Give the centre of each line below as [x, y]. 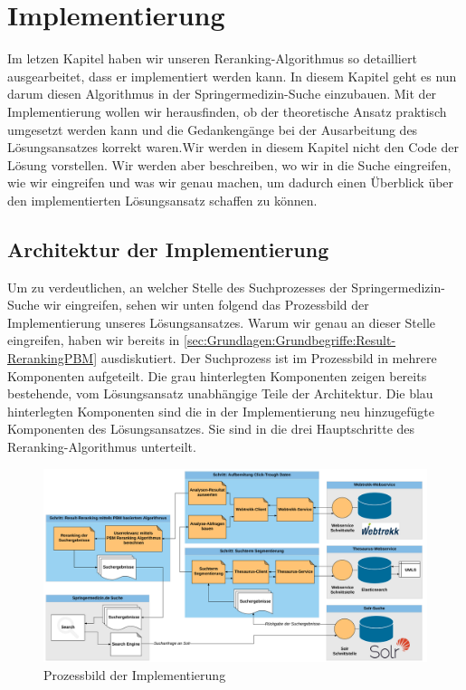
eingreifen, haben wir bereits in [94, 340]
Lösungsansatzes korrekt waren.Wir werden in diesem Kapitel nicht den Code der [233, 147]
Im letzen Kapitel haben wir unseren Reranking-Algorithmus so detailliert [212, 58]
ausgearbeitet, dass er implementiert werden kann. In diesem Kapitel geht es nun [232, 76]
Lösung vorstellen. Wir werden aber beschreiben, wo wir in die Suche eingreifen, [229, 164]
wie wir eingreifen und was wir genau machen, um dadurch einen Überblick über [231, 182]
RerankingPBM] [52, 358]
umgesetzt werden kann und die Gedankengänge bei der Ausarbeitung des [213, 129]
